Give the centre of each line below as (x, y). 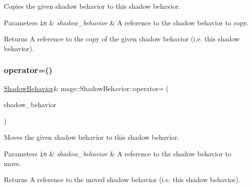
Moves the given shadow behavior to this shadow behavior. (92, 137)
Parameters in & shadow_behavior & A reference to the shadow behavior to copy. (126, 22)
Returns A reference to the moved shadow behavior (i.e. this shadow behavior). (122, 179)
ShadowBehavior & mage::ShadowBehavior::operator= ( (86, 88)
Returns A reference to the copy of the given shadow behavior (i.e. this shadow (122, 39)
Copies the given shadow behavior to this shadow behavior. (92, 6)
